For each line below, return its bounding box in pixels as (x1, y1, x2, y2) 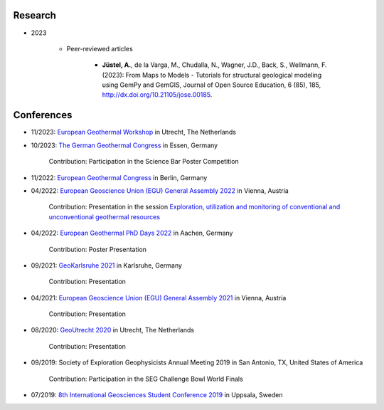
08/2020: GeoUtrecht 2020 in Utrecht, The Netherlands (31, 326, 195, 335)
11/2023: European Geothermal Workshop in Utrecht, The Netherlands (31, 128, 236, 137)
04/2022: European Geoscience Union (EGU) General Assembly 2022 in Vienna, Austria (31, 186, 289, 195)
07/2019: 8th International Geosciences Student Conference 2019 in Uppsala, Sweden (31, 391, 283, 399)
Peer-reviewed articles (66, 44, 133, 53)
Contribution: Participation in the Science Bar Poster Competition (48, 157, 239, 166)
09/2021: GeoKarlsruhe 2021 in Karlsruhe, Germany (31, 261, 183, 270)
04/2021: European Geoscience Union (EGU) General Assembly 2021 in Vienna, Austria (31, 293, 287, 302)
